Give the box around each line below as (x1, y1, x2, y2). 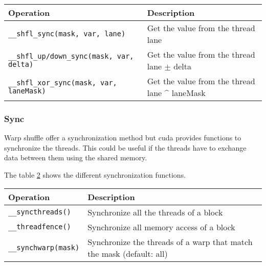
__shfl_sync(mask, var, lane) (8, 30, 126, 38)
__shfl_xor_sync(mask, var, (8, 79, 117, 87)
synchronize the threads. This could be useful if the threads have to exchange (4, 142, 247, 153)
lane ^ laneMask (147, 87, 206, 99)
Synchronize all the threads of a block (87, 206, 223, 218)
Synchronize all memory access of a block (87, 221, 235, 233)
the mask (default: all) (87, 247, 168, 259)
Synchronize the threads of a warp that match (87, 235, 253, 248)
